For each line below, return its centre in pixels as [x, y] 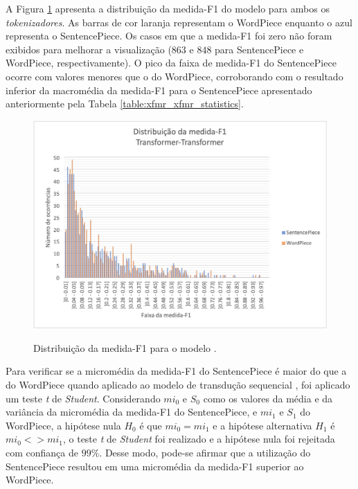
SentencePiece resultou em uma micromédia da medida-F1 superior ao [155, 466]
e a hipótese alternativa [262, 425]
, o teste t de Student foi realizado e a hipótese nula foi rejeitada [199, 439]
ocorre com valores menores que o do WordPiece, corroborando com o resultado [174, 76]
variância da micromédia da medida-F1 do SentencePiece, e [132, 412]
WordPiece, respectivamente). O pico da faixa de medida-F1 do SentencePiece [171, 63]
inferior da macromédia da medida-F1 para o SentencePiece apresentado [159, 90]
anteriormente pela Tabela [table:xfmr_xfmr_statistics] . [125, 104]
